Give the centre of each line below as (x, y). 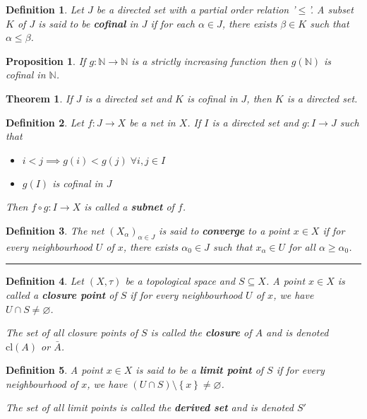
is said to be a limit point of (200, 370)
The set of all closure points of (72, 332)
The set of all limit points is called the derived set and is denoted (150, 407)
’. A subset (331, 9)
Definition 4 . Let (45, 281)
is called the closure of (201, 332)
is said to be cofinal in (88, 23)
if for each (173, 23)
